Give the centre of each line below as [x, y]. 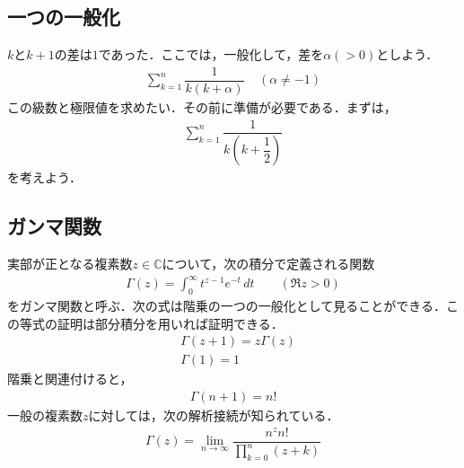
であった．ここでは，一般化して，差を [211, 54]
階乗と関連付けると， [70, 379]
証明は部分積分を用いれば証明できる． [170, 323]
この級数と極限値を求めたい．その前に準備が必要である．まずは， [202, 106]
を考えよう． [44, 177]
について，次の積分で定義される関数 [268, 264]
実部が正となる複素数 [70, 264]
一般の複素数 [45, 415]
